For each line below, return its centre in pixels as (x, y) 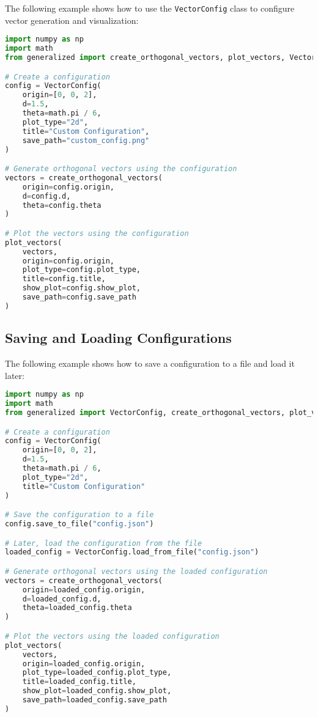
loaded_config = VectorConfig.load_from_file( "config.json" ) (132, 552)
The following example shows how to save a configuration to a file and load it (150, 363)
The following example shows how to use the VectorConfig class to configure (150, 8)
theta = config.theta (62, 205)
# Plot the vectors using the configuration (97, 233)
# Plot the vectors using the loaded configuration (112, 636)
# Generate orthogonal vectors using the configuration (121, 169)
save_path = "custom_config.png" (86, 140)
